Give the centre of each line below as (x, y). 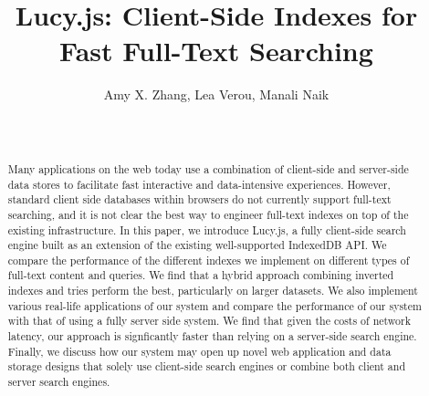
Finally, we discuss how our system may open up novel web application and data (199, 351)
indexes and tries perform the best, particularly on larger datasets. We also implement (213, 291)
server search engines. (59, 382)
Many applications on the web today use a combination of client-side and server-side (208, 168)
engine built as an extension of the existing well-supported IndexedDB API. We (197, 245)
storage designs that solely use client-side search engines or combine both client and (207, 366)
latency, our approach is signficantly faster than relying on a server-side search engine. (212, 336)
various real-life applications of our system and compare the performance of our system (214, 305)
